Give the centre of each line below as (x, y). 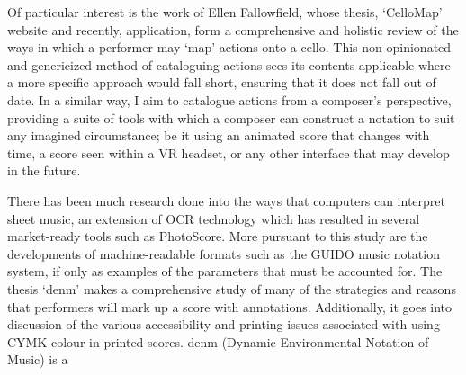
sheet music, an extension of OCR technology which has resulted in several (214, 218)
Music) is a (38, 359)
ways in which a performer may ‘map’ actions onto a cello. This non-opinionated (229, 47)
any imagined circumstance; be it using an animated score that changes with (219, 135)
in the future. (44, 170)
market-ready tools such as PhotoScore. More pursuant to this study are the (218, 236)
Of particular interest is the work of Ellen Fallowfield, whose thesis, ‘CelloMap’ (225, 12)
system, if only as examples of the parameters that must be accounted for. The (225, 271)
